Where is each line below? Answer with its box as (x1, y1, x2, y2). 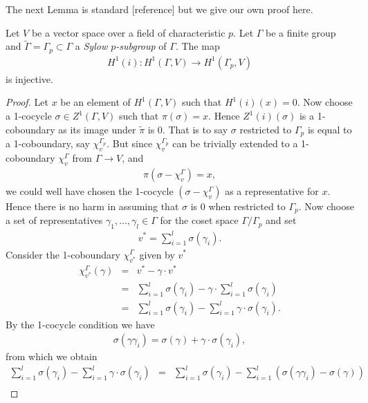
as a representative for (225, 183, 319, 198)
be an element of (60, 95, 131, 109)
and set (266, 213, 297, 227)
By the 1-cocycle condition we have (6, 317, 155, 331)
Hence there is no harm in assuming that (6, 198, 179, 213)
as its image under (58, 122, 136, 136)
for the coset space (160, 213, 239, 227)
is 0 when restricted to (190, 198, 286, 213)
